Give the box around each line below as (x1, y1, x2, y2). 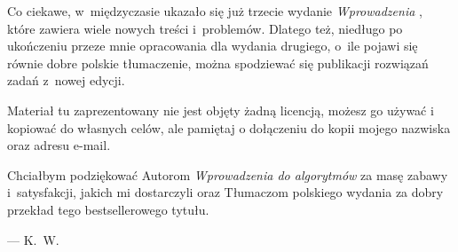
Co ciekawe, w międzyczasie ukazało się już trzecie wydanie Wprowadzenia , (7, 2, 422, 20)
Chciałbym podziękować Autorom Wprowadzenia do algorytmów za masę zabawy (7, 165, 448, 184)
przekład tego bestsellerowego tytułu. (7, 200, 209, 218)
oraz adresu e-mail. (7, 136, 111, 154)
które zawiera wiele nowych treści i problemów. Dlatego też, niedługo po (7, 19, 403, 37)
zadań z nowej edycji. (7, 71, 125, 90)
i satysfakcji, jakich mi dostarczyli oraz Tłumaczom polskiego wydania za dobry (7, 183, 444, 201)
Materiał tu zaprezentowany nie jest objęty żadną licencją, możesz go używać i (7, 100, 434, 119)
